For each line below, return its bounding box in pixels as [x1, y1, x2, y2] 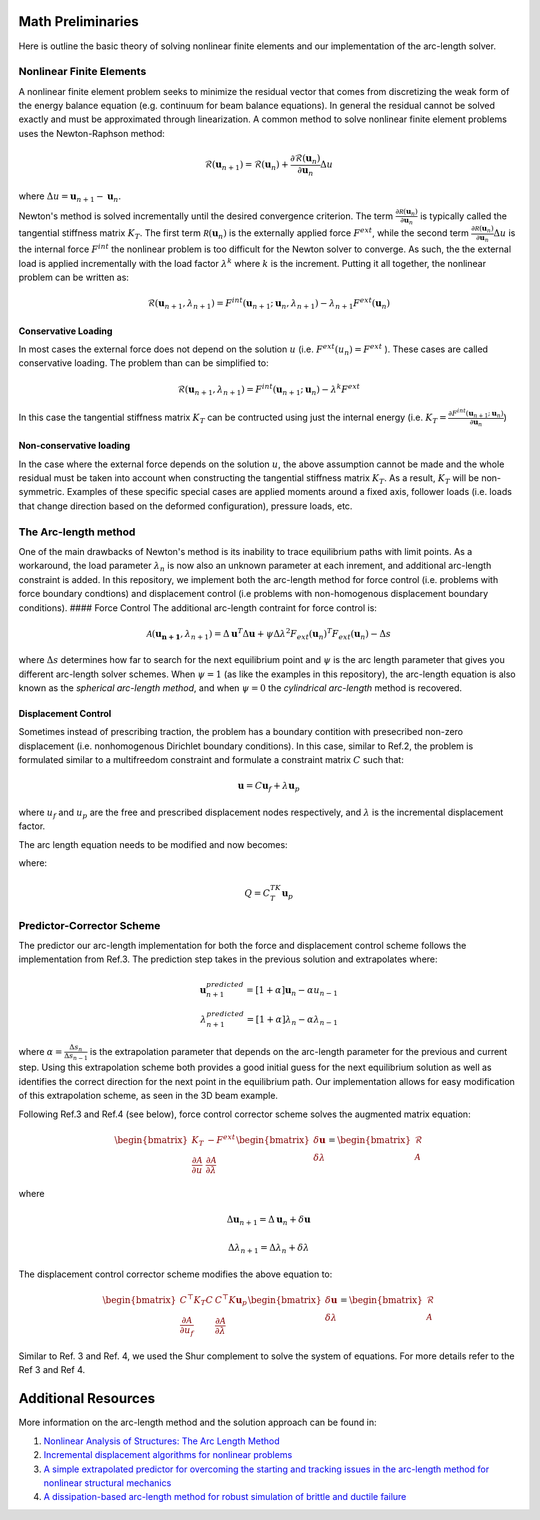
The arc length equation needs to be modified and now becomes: [18, 838, 289, 850]
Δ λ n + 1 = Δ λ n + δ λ [228, 1242, 310, 1255]
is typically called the [420, 210, 507, 222]
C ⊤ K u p [214, 1293, 248, 1308]
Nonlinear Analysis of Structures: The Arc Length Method [43, 1435, 280, 1447]
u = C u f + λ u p [237, 780, 300, 794]
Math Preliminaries [18, 13, 139, 30]
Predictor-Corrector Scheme [18, 918, 161, 932]
